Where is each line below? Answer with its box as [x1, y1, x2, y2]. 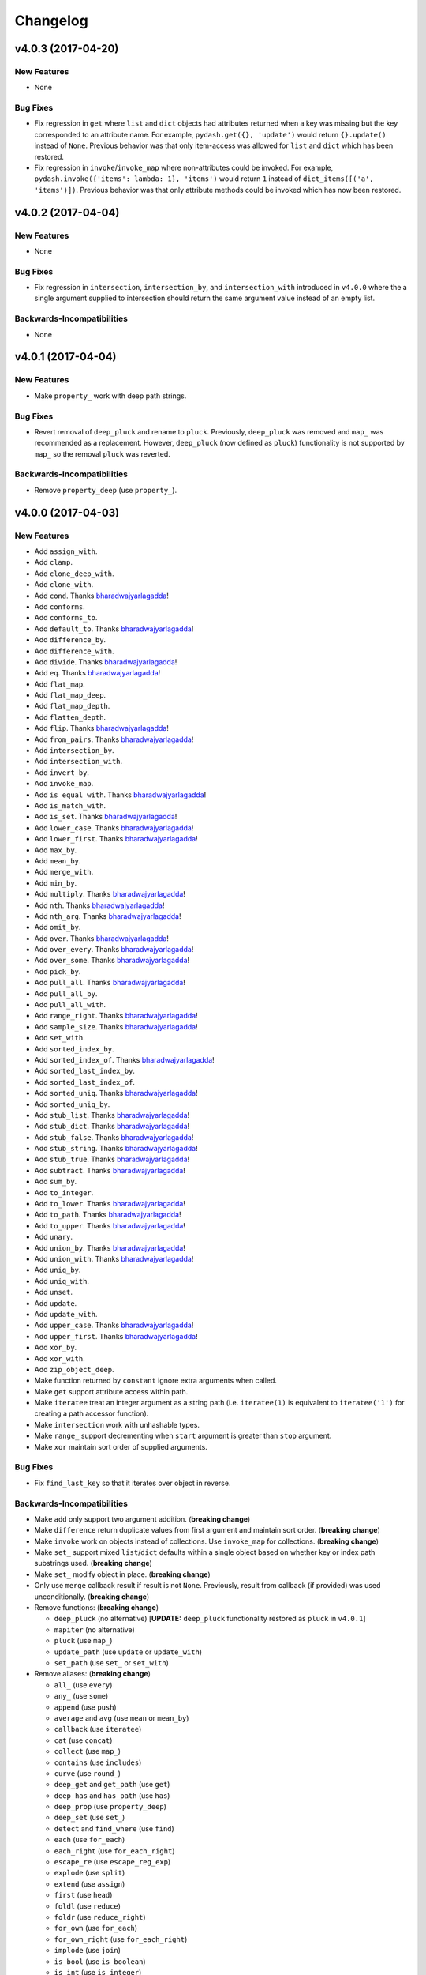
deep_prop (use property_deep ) [54, 1802, 167, 1811]
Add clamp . [34, 558, 73, 567]
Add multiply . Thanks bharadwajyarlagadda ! [34, 890, 185, 899]
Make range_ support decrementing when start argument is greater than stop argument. [34, 1431, 332, 1441]
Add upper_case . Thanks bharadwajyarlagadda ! [34, 1320, 194, 1330]
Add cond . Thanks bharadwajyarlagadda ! [34, 591, 169, 600]
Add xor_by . [34, 1343, 77, 1352]
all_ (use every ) [54, 1680, 113, 1690]
